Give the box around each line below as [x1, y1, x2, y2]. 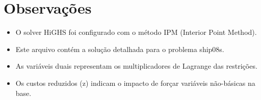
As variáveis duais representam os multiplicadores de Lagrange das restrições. [15, 61, 257, 71]
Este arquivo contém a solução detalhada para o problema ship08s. [15, 43, 224, 54]
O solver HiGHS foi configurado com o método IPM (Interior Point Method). [15, 27, 257, 37]
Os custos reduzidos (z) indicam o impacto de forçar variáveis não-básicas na [15, 77, 255, 88]
